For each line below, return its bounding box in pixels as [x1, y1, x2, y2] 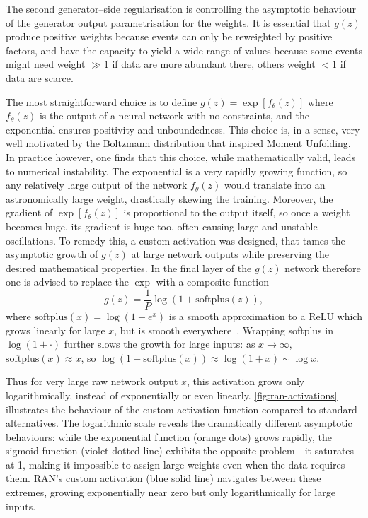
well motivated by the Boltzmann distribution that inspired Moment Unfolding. [6, 136, 351, 151]
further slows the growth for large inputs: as [64, 336, 255, 351]
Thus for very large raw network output [6, 374, 178, 389]
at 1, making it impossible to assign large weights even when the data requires [6, 457, 345, 471]
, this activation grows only [187, 374, 305, 389]
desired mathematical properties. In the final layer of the [6, 260, 252, 275]
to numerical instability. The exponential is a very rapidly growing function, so [6, 163, 347, 178]
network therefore [284, 260, 361, 275]
